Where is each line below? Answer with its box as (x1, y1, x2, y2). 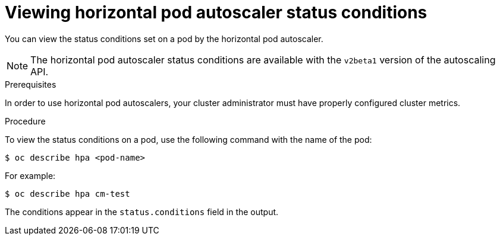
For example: (5, 170, 56, 181)
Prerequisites (5, 79, 56, 89)
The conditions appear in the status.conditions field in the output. (5, 206, 279, 217)
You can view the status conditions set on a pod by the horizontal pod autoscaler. (5, 33, 323, 44)
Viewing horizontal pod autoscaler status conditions (5, 2, 427, 23)
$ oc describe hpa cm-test (5, 188, 130, 199)
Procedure (5, 116, 46, 126)
